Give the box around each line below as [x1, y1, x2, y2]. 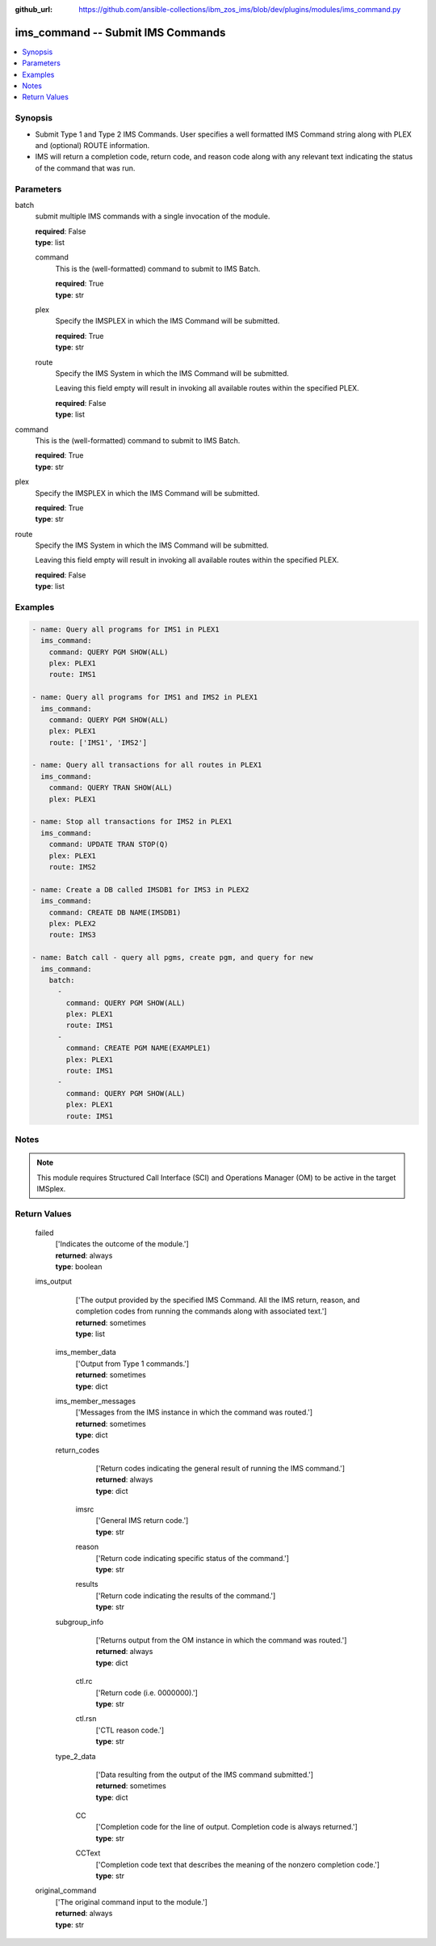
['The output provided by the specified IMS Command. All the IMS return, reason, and [75, 1295, 360, 1305]
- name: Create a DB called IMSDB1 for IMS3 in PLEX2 [31, 885, 249, 894]
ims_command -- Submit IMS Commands [15, 25, 226, 40]
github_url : [15, 5, 52, 14]
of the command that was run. [35, 163, 136, 173]
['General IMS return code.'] [95, 1516, 189, 1525]
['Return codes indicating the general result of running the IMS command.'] [95, 1463, 346, 1473]
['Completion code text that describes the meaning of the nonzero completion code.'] [95, 1859, 379, 1869]
